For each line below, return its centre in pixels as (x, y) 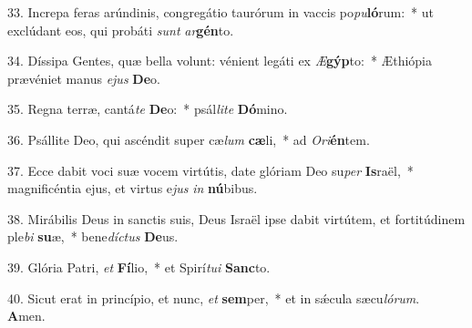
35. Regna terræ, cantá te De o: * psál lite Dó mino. (148, 109)
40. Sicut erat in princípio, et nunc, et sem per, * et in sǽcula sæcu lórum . (214, 297)
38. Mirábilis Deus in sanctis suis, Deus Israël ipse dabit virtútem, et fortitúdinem (236, 218)
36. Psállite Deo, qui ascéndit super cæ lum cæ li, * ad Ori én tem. (189, 139)
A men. (26, 316)
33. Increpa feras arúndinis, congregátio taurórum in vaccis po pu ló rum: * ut (221, 12)
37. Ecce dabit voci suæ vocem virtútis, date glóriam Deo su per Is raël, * (210, 170)
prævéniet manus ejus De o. (84, 78)
